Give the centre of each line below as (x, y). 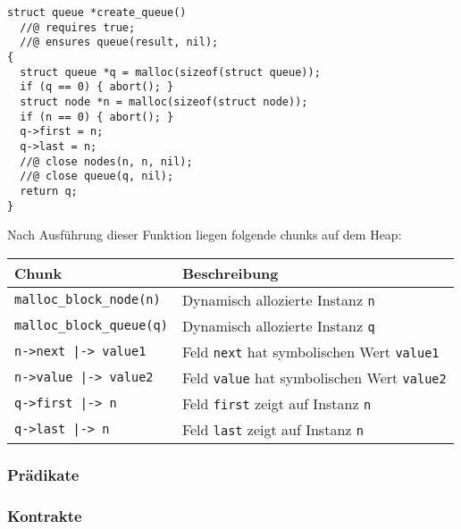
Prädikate (43, 474)
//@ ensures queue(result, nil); (119, 42)
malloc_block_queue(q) (91, 326)
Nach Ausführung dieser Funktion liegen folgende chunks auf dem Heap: (205, 235)
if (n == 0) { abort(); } (97, 117)
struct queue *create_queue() (97, 13)
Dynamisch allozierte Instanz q (278, 325)
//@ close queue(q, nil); (97, 176)
